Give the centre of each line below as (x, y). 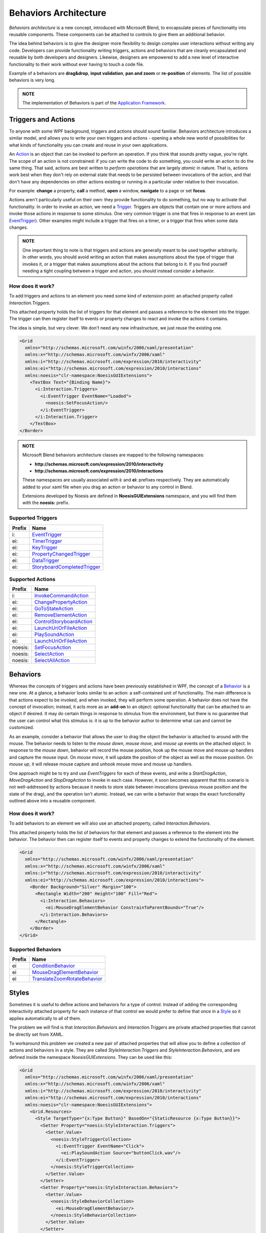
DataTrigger (46, 560)
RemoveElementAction (61, 615)
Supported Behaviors (35, 949)
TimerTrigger (47, 541)
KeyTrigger (45, 547)
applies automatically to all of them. (45, 1018)
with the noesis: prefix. (46, 503)
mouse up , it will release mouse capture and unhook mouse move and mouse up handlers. (101, 764)
